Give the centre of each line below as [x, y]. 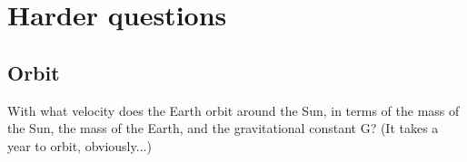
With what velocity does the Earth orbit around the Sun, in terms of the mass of [233, 110]
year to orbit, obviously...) [79, 145]
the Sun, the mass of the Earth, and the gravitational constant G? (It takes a [223, 128]
